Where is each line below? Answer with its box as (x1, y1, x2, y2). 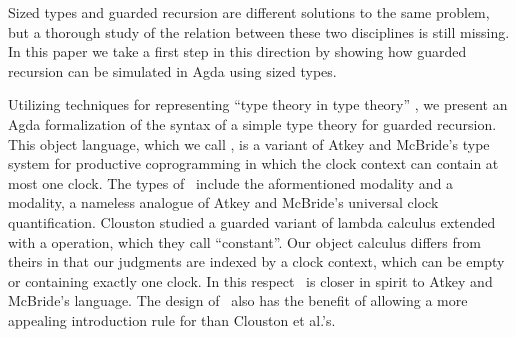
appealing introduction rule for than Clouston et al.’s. (8, 309, 336, 330)
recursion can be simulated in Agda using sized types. (8, 60, 337, 81)
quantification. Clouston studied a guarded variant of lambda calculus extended (8, 211, 496, 232)
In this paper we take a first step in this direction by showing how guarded (8, 41, 467, 62)
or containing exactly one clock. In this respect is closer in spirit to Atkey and (8, 270, 493, 291)
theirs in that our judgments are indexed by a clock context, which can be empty (8, 251, 505, 272)
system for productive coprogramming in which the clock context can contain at (8, 153, 499, 174)
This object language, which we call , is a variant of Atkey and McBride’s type (8, 133, 490, 154)
